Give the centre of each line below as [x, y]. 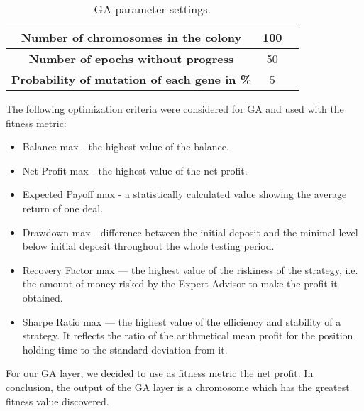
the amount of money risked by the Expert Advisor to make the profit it [180, 284]
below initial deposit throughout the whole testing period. [148, 246]
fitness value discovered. [57, 401]
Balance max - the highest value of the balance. [126, 147]
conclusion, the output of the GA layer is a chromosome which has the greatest [178, 387]
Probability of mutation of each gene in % [131, 79]
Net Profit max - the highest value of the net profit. [135, 170]
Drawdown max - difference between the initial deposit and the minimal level [190, 232]
